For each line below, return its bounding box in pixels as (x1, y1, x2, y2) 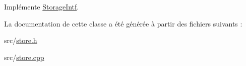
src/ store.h (4, 35, 37, 45)
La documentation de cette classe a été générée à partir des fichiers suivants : (4, 18, 242, 28)
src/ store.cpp (4, 51, 44, 62)
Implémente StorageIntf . (4, 1, 79, 11)
